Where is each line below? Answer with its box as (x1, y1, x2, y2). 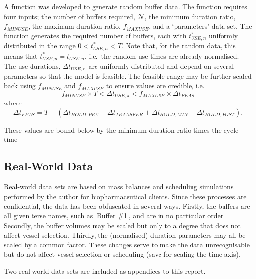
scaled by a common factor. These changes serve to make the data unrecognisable (4, 239, 250, 249)
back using (4, 80, 36, 91)
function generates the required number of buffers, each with (4, 30, 187, 40)
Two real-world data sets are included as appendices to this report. (4, 265, 206, 276)
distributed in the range (4, 40, 76, 51)
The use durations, (4, 61, 61, 71)
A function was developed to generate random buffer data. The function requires (4, 1, 247, 11)
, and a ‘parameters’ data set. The (149, 21, 252, 31)
